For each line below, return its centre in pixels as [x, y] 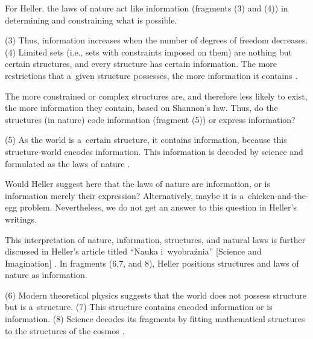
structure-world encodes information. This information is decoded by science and [154, 151]
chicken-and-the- [278, 195]
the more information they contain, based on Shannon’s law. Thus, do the [141, 108]
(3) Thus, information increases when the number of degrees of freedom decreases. [156, 40]
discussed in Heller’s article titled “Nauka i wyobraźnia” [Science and [133, 251]
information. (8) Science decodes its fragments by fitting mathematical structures [155, 319]
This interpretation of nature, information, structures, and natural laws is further [155, 239]
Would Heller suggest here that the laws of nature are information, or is [138, 184]
